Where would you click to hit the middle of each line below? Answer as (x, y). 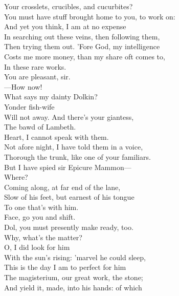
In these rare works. (35, 66)
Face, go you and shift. (40, 217)
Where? (16, 177)
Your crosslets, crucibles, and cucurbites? (69, 6)
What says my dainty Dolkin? (51, 97)
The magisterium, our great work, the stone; (74, 277)
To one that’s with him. (41, 207)
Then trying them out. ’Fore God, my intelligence (82, 46)
